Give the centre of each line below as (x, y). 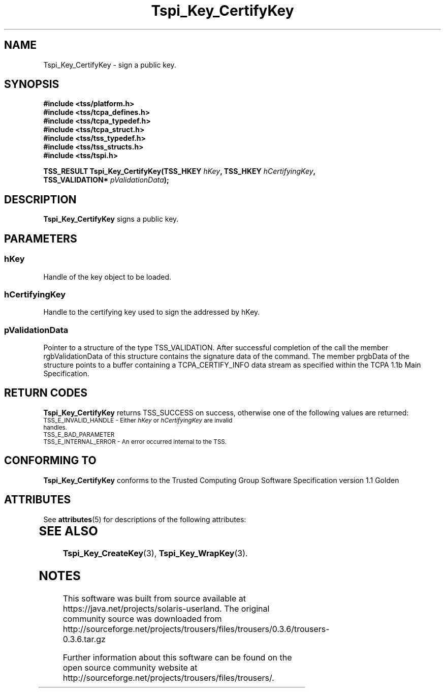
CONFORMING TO (50, 461)
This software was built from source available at (154, 599)
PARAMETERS (41, 238)
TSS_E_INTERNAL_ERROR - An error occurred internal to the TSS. (135, 442)
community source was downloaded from (142, 619)
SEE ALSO (68, 531)
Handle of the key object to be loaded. (107, 277)
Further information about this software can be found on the (177, 658)
